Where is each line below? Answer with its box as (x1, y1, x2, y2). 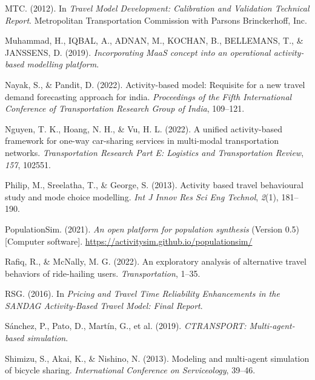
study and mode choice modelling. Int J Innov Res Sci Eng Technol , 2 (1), (5, 190, 279, 203)
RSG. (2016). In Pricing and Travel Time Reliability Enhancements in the (5, 287, 280, 300)
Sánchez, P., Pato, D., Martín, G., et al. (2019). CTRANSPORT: (5, 319, 247, 332)
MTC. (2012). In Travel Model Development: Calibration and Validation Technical (5, 2, 310, 14)
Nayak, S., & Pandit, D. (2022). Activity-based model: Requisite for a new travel (5, 78, 305, 90)
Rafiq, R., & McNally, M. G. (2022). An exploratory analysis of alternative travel (5, 255, 307, 268)
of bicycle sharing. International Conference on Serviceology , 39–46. (5, 364, 256, 376)
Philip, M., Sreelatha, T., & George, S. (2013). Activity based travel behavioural (5, 178, 303, 191)
